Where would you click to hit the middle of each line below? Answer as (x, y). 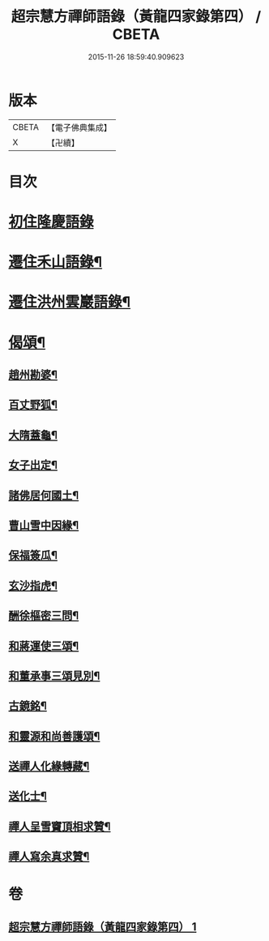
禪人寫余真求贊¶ (49, 857)
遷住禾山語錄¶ (56, 262)
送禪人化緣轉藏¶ (49, 766)
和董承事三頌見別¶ (54, 675)
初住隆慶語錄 (51, 222)
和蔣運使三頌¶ (44, 646)
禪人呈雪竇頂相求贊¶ (60, 826)
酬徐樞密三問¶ (44, 616)
